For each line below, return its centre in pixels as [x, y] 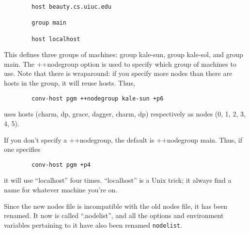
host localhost [56, 39]
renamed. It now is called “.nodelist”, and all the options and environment [114, 215]
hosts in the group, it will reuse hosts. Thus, [70, 83]
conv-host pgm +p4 [61, 165]
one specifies [22, 149]
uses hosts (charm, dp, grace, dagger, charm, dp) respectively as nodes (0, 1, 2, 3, [125, 114]
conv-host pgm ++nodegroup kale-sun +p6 [98, 98]
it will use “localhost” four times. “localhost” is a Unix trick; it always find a [118, 180]
